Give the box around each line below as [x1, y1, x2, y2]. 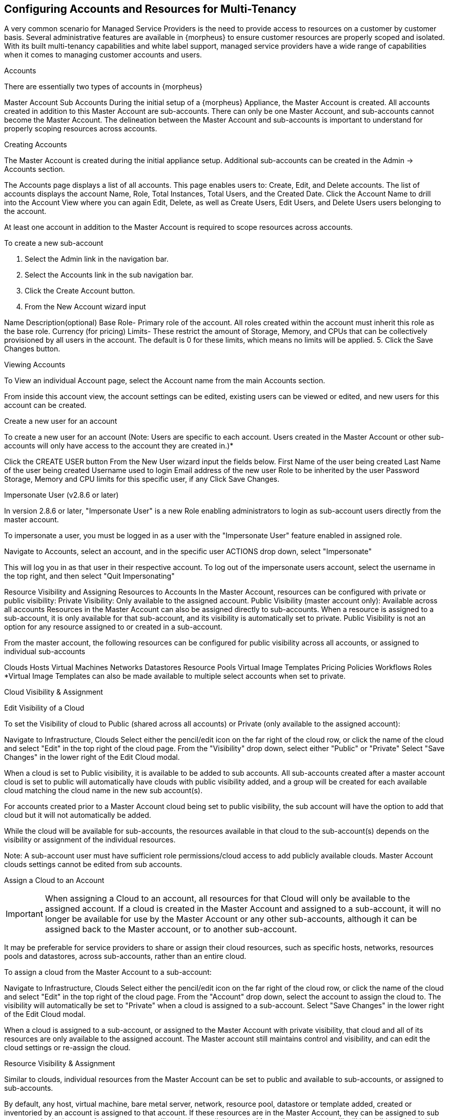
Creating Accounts [4, 140, 67, 149]
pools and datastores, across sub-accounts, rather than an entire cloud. [4, 952, 247, 961]
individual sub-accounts [4, 647, 86, 656]
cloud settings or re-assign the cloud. [4, 1043, 131, 1052]
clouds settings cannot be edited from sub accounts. [4, 860, 182, 869]
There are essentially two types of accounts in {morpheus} [4, 82, 203, 91]
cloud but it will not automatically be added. [4, 811, 151, 820]
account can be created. [4, 401, 87, 410]
